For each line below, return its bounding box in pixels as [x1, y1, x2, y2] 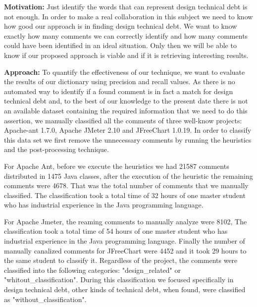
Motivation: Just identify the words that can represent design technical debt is [4, 1, 248, 11]
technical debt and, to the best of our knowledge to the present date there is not [4, 96, 248, 106]
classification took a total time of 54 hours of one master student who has [4, 226, 228, 236]
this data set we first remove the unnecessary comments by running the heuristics [4, 134, 252, 145]
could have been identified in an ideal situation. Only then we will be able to [4, 40, 237, 51]
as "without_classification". [4, 294, 87, 304]
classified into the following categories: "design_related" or [4, 264, 181, 275]
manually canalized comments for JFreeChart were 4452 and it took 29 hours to [4, 245, 247, 256]
